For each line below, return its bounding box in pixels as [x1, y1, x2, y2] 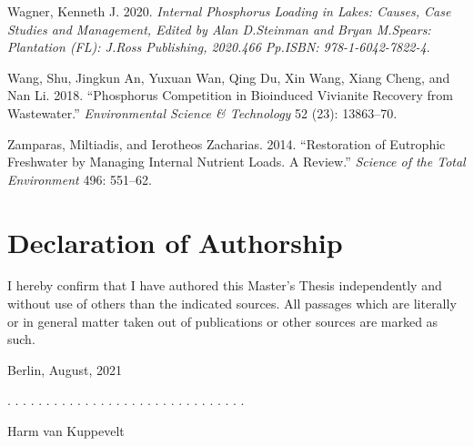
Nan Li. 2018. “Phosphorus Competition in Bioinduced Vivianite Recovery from [7, 86, 453, 105]
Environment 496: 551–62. [7, 169, 152, 188]
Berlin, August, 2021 [7, 360, 122, 379]
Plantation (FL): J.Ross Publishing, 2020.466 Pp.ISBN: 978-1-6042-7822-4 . [7, 37, 430, 56]
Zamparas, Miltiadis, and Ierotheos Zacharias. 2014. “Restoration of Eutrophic [7, 134, 446, 153]
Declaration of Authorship [7, 223, 343, 260]
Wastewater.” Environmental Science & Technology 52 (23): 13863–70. [7, 103, 398, 122]
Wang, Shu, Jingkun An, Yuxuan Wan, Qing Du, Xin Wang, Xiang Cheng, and [7, 67, 450, 86]
